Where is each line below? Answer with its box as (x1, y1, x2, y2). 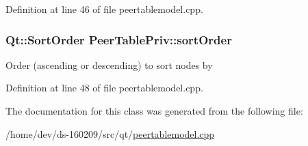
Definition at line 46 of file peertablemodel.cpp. (5, 2, 203, 16)
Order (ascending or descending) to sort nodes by (5, 57, 213, 72)
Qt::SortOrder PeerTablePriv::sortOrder (5, 31, 232, 48)
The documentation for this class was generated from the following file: (5, 104, 303, 117)
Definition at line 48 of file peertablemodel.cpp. (5, 81, 203, 95)
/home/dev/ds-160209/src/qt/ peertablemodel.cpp (5, 126, 215, 141)
